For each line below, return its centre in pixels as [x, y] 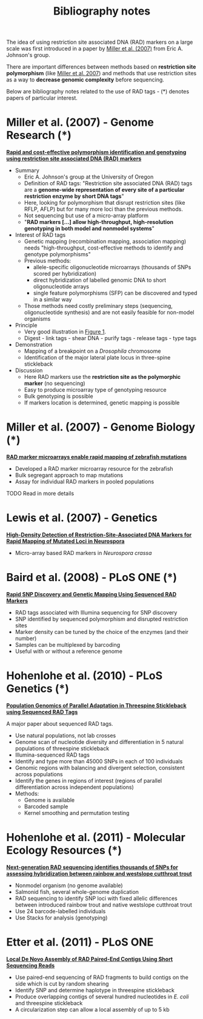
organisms [37, 319]
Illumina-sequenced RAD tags [52, 755]
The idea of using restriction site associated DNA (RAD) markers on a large [100, 42]
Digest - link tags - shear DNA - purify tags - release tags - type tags [110, 338]
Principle [26, 325]
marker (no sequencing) [55, 383]
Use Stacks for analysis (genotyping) [61, 918]
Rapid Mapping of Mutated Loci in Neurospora [65, 541]
